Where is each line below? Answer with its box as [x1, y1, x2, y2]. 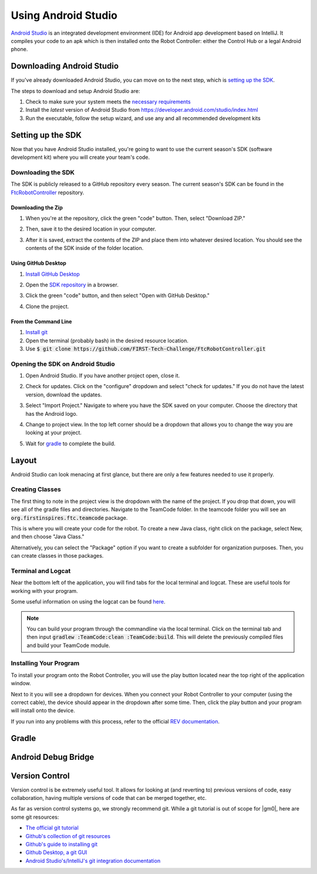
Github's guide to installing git [25, 841, 98, 848]
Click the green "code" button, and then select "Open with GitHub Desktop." [25, 292, 210, 299]
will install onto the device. [11, 707, 76, 714]
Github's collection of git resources [25, 832, 111, 839]
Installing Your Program [11, 659, 80, 668]
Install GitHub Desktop [25, 271, 80, 278]
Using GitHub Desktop [11, 259, 67, 267]
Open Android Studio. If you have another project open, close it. [25, 372, 180, 379]
